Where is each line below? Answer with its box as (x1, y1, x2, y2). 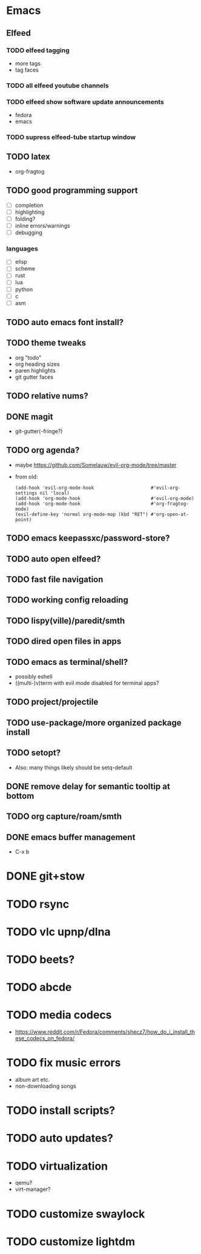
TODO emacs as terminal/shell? (6, 656, 128, 667)
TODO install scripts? (6, 1104, 116, 1117)
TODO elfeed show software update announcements (6, 98, 165, 106)
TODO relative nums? (6, 391, 89, 401)
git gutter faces (15, 373, 53, 380)
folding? (15, 215, 36, 222)
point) (15, 516, 32, 522)
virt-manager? (15, 1185, 51, 1193)
